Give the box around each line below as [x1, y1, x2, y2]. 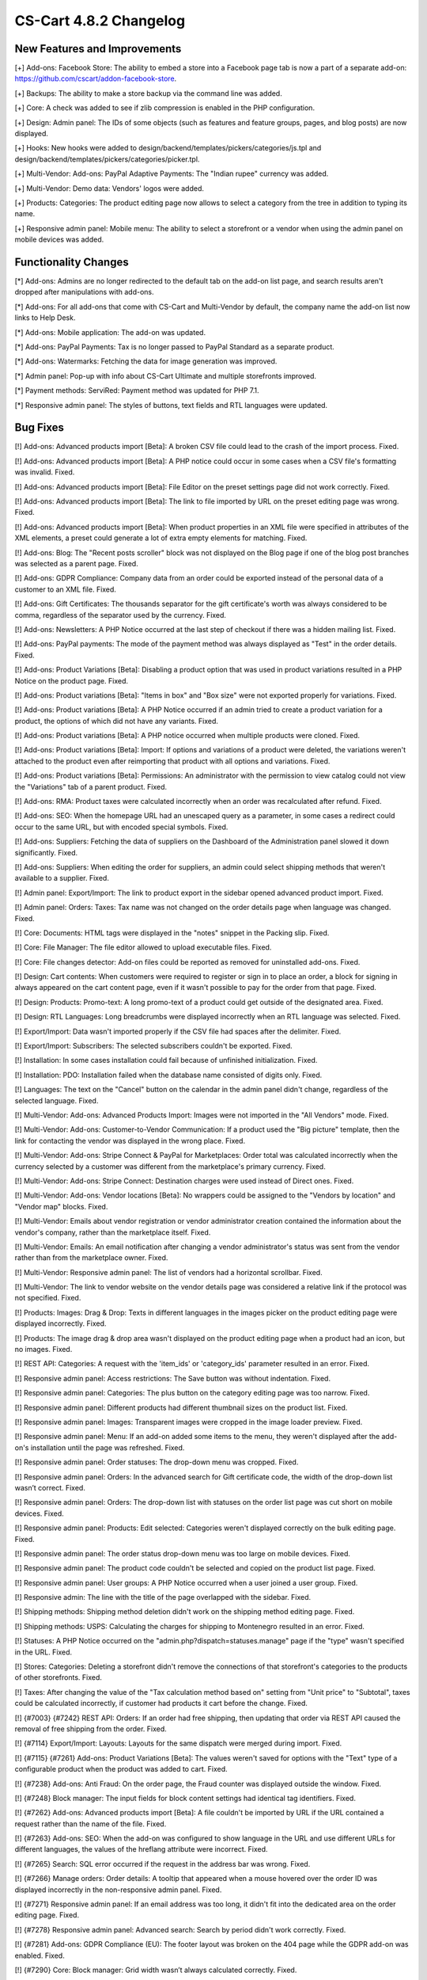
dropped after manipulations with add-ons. [14, 287, 154, 297]
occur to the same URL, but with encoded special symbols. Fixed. [14, 822, 229, 832]
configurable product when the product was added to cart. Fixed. [14, 1765, 228, 1774]
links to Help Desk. [14, 313, 76, 322]
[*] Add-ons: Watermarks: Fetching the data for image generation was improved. [14, 356, 278, 366]
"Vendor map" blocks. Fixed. [14, 1201, 108, 1211]
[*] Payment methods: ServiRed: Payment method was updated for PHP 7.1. [14, 386, 260, 395]
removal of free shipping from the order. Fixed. [14, 1723, 168, 1734]
